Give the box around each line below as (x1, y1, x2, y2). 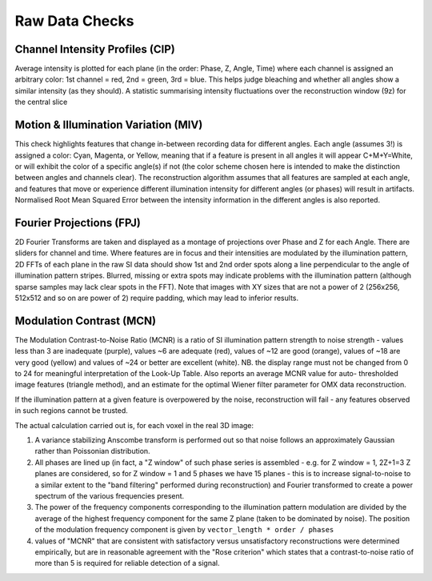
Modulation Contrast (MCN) (14, 314, 156, 327)
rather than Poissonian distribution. (34, 447, 151, 456)
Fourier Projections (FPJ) (14, 216, 142, 230)
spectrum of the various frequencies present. (34, 491, 185, 500)
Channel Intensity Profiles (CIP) (14, 42, 175, 56)
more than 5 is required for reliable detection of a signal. (34, 559, 220, 568)
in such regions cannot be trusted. (14, 406, 128, 415)
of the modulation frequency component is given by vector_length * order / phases (34, 525, 334, 535)
